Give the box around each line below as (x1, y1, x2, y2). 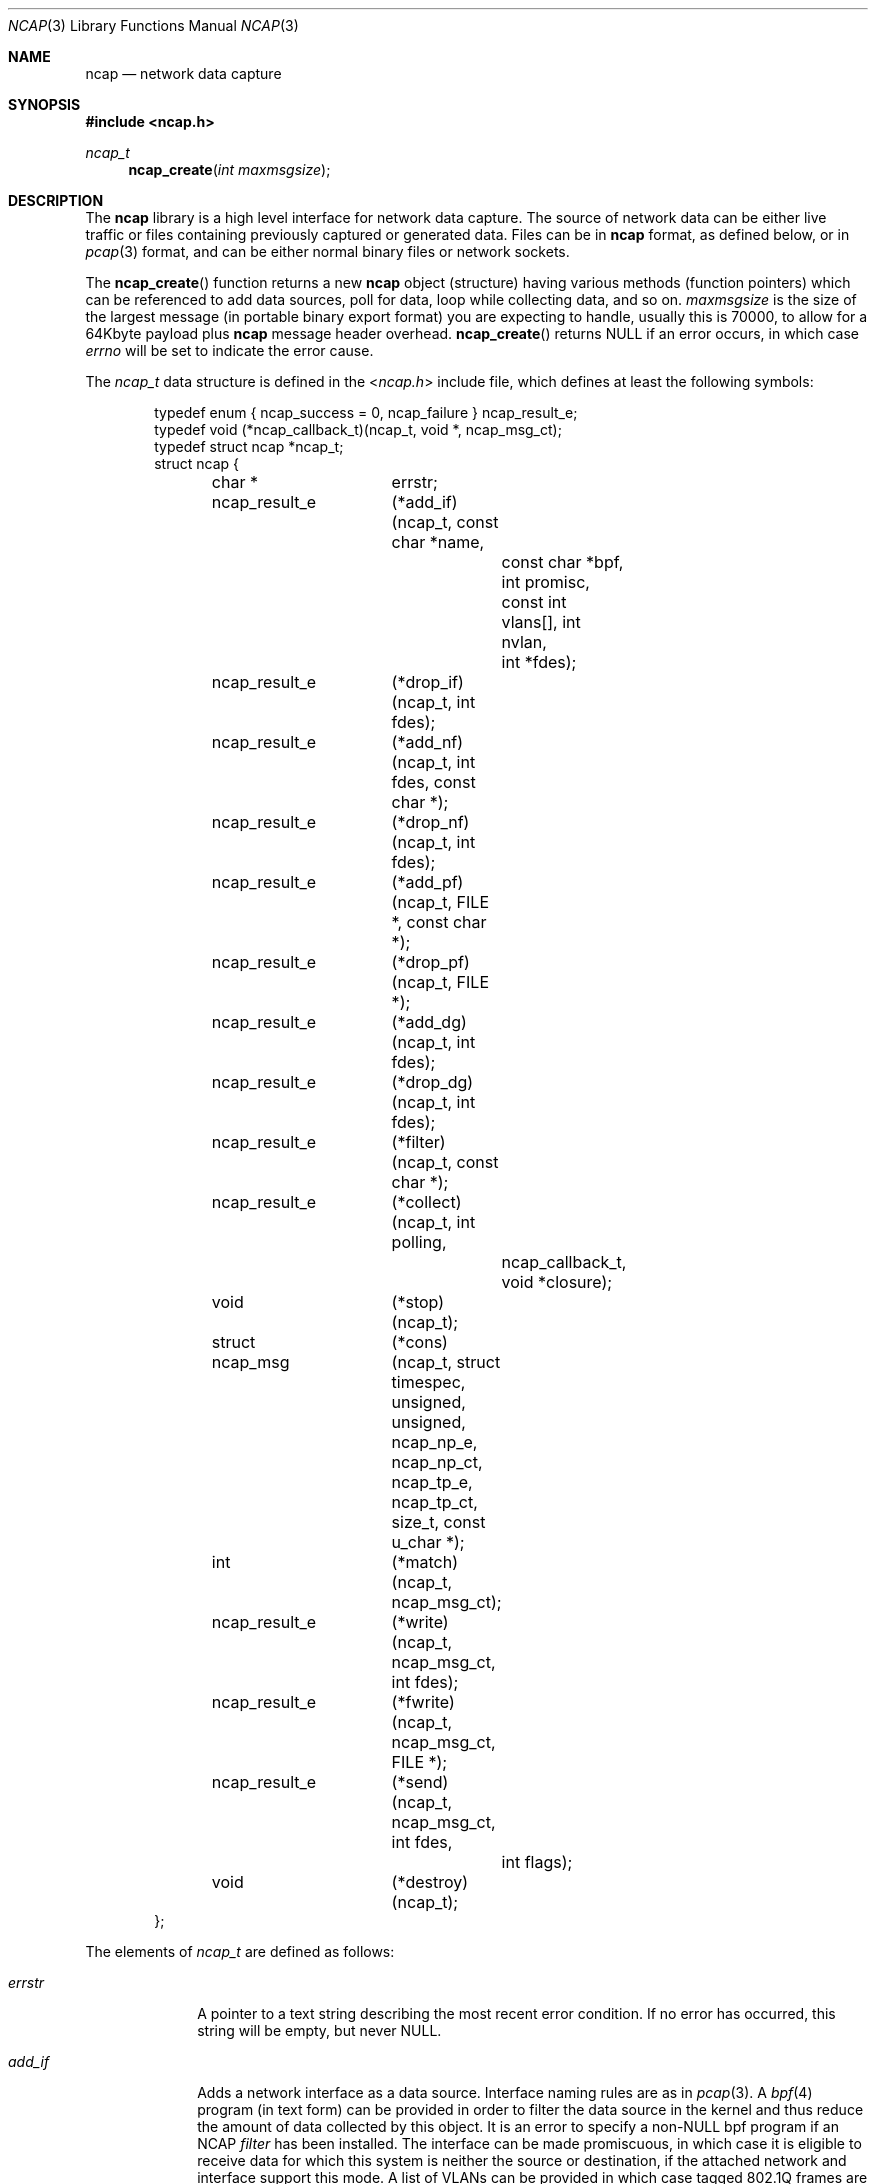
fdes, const (391, 772, 476, 792)
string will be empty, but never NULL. (197, 2022, 442, 2039)
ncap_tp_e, (391, 1472, 473, 1492)
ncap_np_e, (391, 1432, 478, 1452)
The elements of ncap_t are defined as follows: (85, 1943, 395, 1960)
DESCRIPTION (8, 192, 104, 209)
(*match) (391, 1552, 458, 1572)
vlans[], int (501, 612, 581, 632)
